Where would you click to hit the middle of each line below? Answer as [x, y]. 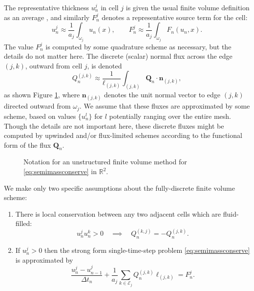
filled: [24, 223]
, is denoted [105, 65]
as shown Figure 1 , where [42, 95]
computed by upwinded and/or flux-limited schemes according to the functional [123, 135]
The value [19, 46]
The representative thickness [47, 7]
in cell [110, 7]
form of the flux [28, 145]
